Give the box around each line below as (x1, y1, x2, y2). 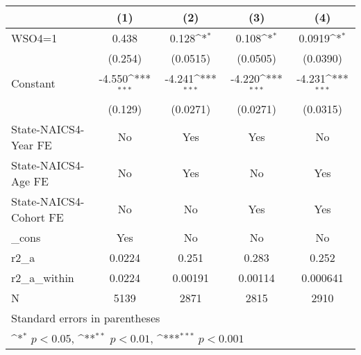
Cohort (11, 208, 45, 225)
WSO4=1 (11, 30, 58, 46)
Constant (11, 75, 56, 92)
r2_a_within (11, 269, 74, 286)
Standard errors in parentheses (11, 309, 160, 326)
